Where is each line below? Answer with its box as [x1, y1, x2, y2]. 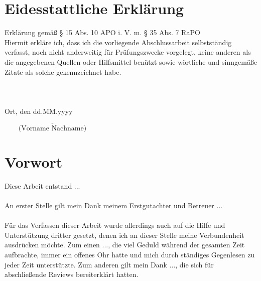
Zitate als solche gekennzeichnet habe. [5, 66, 121, 77]
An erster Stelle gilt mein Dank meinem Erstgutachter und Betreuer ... [5, 200, 223, 210]
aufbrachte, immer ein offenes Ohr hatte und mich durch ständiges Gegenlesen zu [5, 249, 255, 259]
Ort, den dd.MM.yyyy [5, 105, 73, 116]
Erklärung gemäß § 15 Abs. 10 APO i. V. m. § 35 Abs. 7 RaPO [5, 27, 200, 38]
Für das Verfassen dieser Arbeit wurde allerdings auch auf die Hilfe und [5, 220, 225, 230]
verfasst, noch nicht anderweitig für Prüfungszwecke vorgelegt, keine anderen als [5, 47, 251, 57]
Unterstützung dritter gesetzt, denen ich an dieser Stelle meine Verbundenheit [5, 229, 244, 240]
